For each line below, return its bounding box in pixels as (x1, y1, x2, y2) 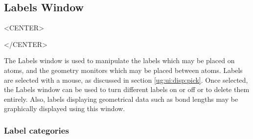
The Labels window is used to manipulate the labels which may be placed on (4, 55, 235, 66)
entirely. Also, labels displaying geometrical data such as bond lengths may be (4, 93, 238, 104)
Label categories (4, 124, 69, 136)
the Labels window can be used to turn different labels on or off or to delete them (4, 84, 250, 94)
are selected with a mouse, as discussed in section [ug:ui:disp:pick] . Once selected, (4, 74, 248, 85)
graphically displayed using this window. (4, 103, 125, 114)
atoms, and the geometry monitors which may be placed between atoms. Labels (4, 65, 243, 75)
